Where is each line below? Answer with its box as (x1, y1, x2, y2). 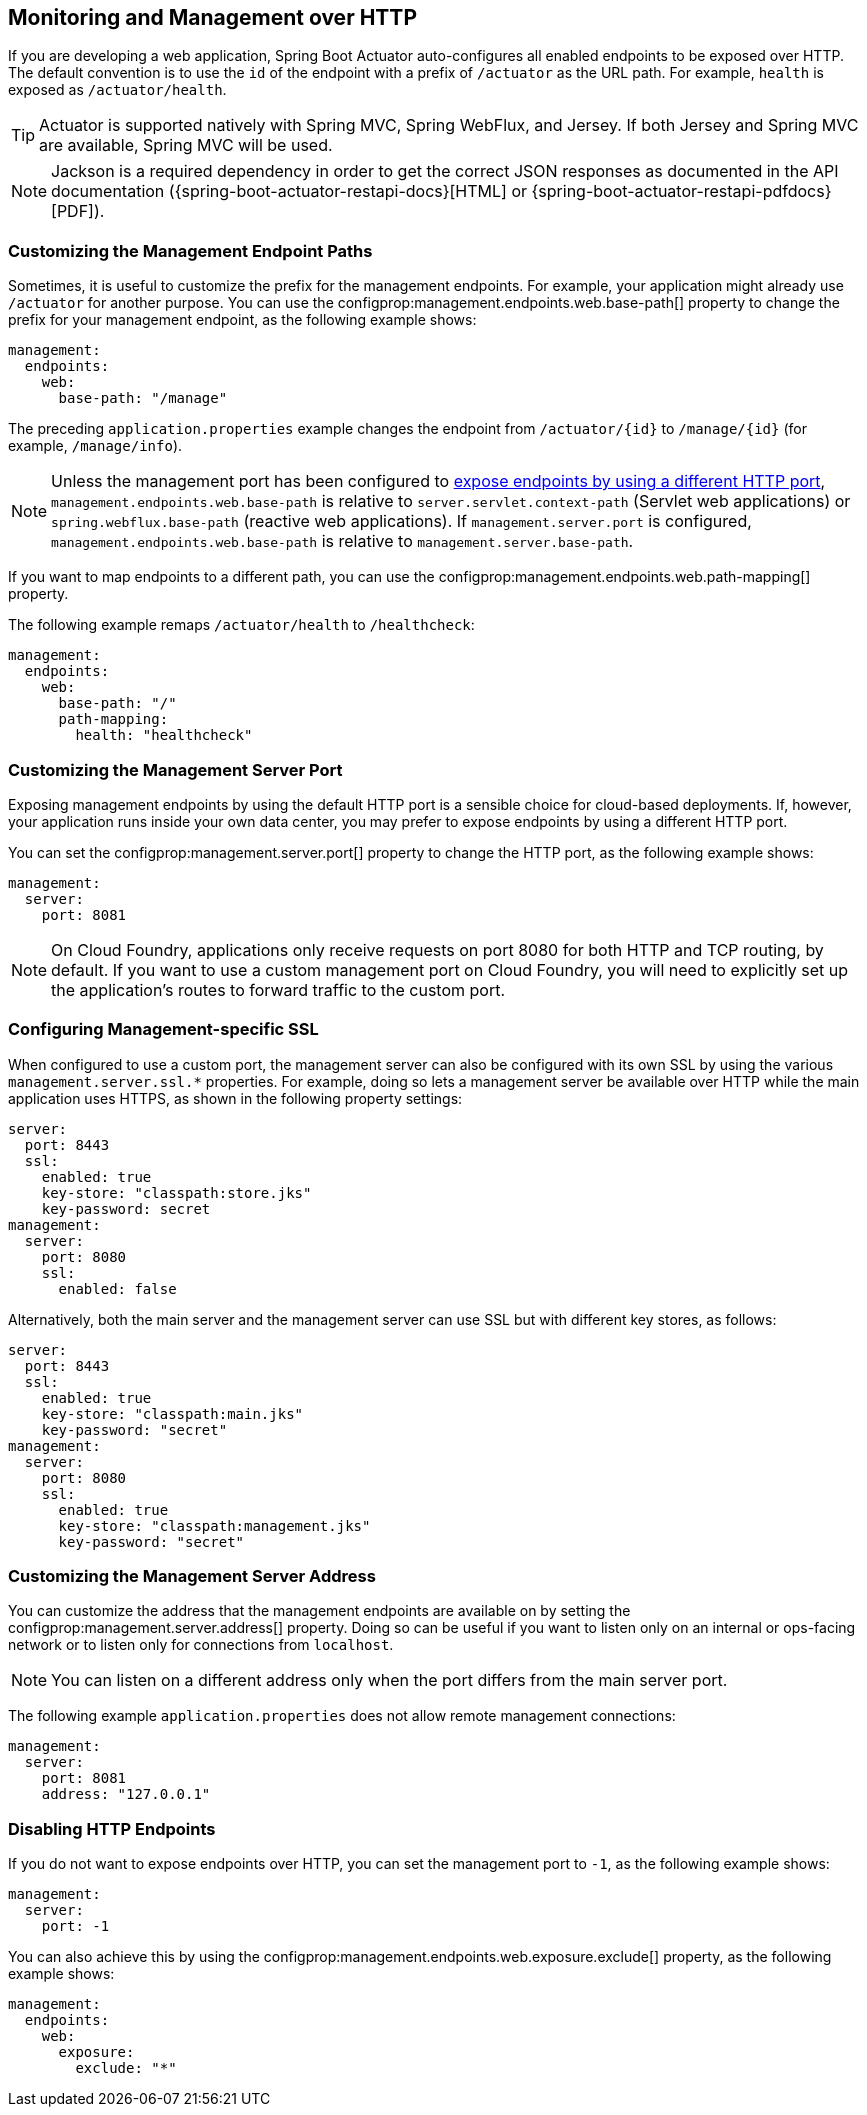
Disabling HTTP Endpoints (8, 1818, 216, 1839)
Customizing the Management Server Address (8, 1566, 376, 1587)
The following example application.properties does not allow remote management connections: (8, 1707, 676, 1725)
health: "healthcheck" (75, 727, 253, 744)
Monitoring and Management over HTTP (8, 5, 417, 30)
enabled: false (58, 1280, 177, 1297)
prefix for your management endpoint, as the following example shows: (8, 311, 477, 329)
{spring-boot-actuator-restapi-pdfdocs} (531, 181, 832, 202)
